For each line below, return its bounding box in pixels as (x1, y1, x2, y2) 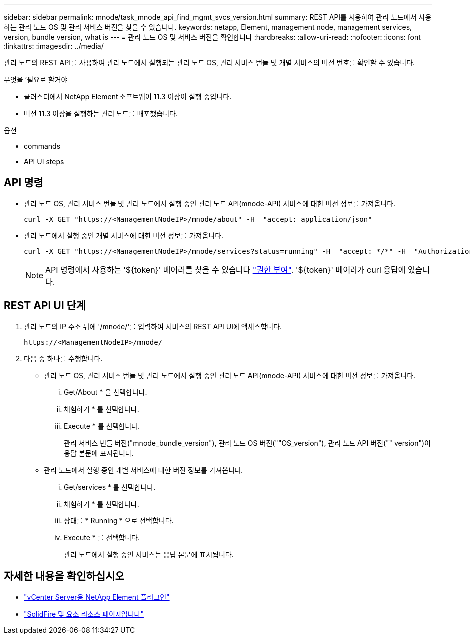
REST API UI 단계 (4, 299, 86, 312)
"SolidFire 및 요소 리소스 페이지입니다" (24, 609, 144, 618)
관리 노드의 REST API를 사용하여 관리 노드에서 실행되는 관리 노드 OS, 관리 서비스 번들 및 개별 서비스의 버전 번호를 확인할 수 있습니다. (4, 58, 415, 67)
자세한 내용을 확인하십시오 (4, 570, 124, 583)
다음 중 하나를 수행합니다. (24, 354, 103, 363)
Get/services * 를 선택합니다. (64, 482, 156, 491)
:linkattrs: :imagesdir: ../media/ (4, 42, 104, 50)
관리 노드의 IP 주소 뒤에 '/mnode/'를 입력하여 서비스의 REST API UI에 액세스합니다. (24, 322, 282, 331)
